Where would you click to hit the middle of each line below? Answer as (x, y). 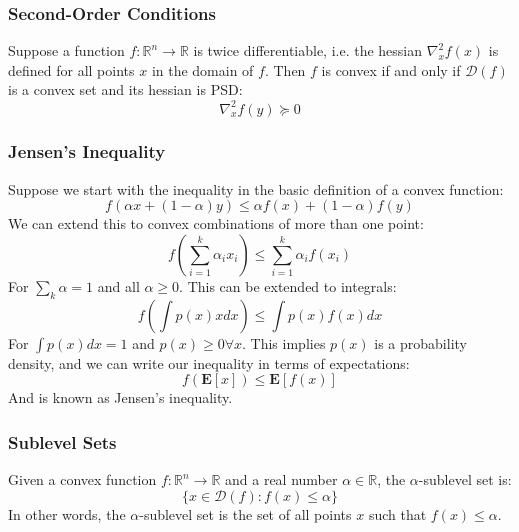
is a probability (420, 342)
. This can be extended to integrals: (288, 285)
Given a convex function (82, 479)
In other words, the (67, 513)
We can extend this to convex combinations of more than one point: (216, 223)
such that (397, 513)
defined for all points (71, 69)
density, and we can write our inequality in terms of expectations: (209, 362)
